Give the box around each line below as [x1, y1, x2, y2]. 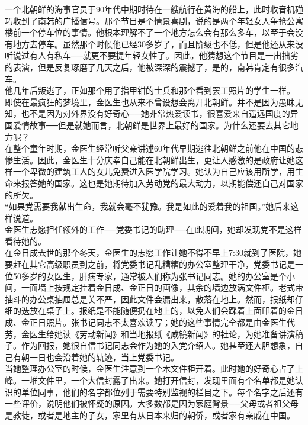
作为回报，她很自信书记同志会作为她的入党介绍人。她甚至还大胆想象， [21, 339, 295, 352]
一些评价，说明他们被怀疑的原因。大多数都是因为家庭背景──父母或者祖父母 [5, 397, 299, 410]
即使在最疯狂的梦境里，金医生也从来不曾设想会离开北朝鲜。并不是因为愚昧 [5, 95, 295, 108]
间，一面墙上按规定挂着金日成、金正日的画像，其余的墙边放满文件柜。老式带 [5, 281, 303, 294]
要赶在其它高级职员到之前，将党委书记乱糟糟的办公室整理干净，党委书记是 [5, 258, 295, 271]
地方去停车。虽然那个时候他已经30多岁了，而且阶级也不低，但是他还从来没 [12, 37, 303, 50]
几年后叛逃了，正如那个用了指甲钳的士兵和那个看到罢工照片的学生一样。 [12, 84, 295, 96]
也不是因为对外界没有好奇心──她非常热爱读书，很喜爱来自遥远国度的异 [21, 107, 299, 120]
